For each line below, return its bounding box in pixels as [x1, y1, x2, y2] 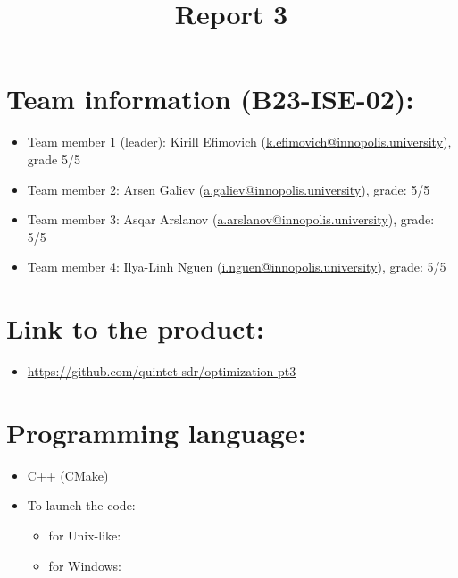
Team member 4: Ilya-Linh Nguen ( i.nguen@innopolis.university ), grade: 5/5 [27, 257, 446, 276]
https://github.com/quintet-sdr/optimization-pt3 [27, 362, 296, 380]
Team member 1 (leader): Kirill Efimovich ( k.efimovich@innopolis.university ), [27, 132, 452, 151]
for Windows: [48, 556, 122, 574]
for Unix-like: [48, 525, 121, 544]
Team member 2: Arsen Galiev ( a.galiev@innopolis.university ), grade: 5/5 [27, 180, 430, 198]
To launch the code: [27, 496, 136, 515]
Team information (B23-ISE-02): [6, 80, 414, 117]
